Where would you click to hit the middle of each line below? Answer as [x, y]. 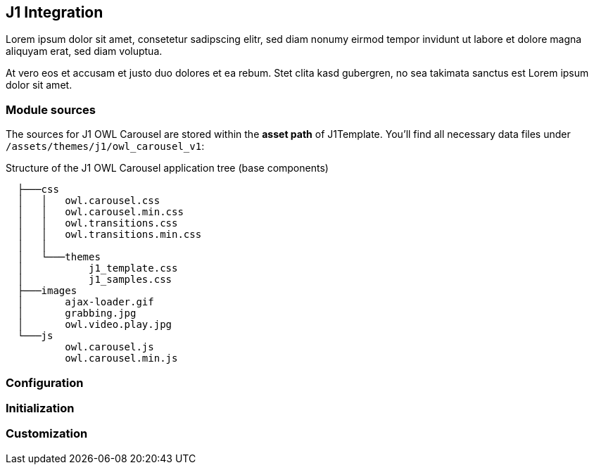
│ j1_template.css [97, 268]
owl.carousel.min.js [121, 358]
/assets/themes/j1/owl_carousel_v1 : [105, 146]
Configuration [45, 382]
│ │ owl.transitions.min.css [109, 235]
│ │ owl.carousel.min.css [100, 212]
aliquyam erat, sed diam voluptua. [84, 51]
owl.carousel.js [109, 347]
